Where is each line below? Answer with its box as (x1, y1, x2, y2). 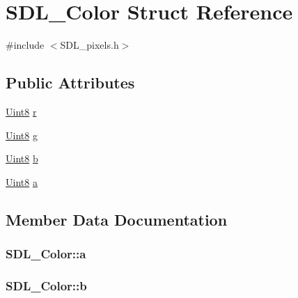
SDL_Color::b (6, 276, 87, 294)
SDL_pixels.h (60, 38, 119, 52)
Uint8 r (6, 104, 37, 118)
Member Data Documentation (6, 208, 228, 230)
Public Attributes (6, 72, 135, 93)
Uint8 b (6, 151, 38, 166)
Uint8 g (6, 127, 38, 142)
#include (6, 38, 45, 52)
